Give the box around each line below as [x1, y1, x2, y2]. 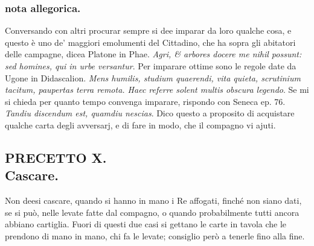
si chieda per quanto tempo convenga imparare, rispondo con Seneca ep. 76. [5, 95, 286, 107]
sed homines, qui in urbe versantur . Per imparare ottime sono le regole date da [5, 60, 296, 72]
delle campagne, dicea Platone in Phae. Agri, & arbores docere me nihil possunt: [5, 48, 302, 60]
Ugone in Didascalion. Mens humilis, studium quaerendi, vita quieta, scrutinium [5, 71, 301, 84]
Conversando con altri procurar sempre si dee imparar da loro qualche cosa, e [5, 24, 292, 37]
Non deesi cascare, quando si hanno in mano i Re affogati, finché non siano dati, [5, 194, 302, 207]
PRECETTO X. [5, 148, 107, 166]
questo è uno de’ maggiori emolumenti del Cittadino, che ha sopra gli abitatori [5, 36, 296, 48]
